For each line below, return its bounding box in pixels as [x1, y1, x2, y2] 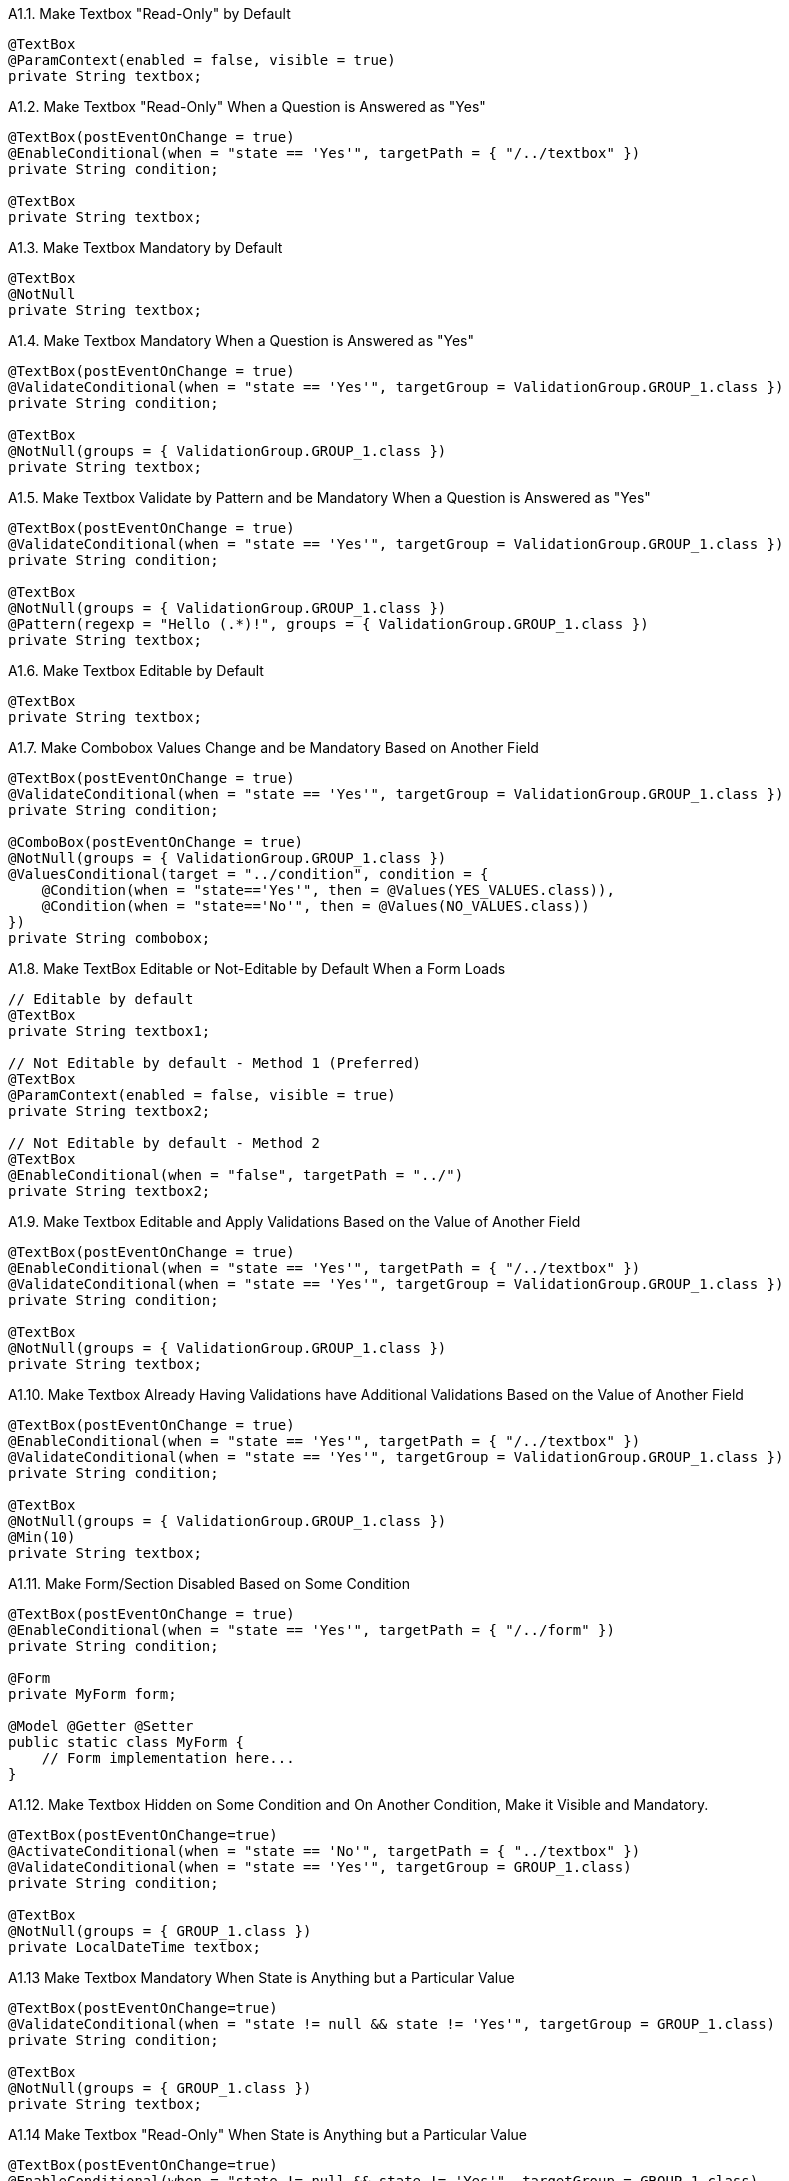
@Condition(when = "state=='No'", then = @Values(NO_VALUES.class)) [41, 898, 590, 914]
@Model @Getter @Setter [8, 1718, 194, 1734]
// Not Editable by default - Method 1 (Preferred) [8, 1055, 422, 1071]
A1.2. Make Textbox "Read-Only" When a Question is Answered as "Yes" [8, 98, 486, 115]
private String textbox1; [8, 1023, 211, 1039]
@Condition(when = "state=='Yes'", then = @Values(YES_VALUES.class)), [41, 882, 615, 898]
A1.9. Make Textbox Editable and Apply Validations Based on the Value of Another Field [8, 1213, 581, 1230]
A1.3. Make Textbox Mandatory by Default [8, 239, 283, 256]
